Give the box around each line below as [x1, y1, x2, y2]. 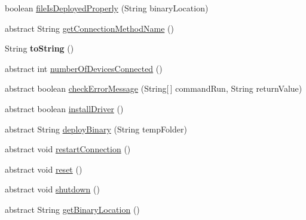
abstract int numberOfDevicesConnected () [5, 62, 163, 74]
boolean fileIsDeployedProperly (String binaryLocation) [5, 2, 209, 14]
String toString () [5, 42, 74, 55]
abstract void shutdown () [5, 183, 100, 195]
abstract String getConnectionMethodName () [5, 22, 174, 34]
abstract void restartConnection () [5, 143, 131, 155]
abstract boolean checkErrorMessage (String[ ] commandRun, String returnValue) [5, 82, 302, 95]
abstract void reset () [5, 162, 82, 175]
